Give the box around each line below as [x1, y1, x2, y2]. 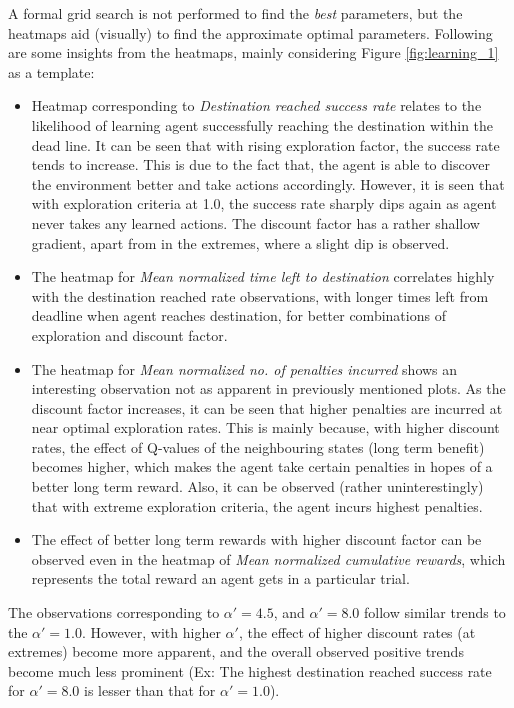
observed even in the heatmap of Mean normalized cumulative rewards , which [31, 548, 506, 569]
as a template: [8, 61, 95, 82]
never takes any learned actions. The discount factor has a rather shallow [31, 212, 480, 233]
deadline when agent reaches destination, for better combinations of [31, 305, 446, 326]
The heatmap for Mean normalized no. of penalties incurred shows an [31, 358, 458, 379]
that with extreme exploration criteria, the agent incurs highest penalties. [31, 495, 483, 516]
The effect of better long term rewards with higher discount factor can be [31, 529, 482, 550]
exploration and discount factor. [31, 324, 228, 345]
